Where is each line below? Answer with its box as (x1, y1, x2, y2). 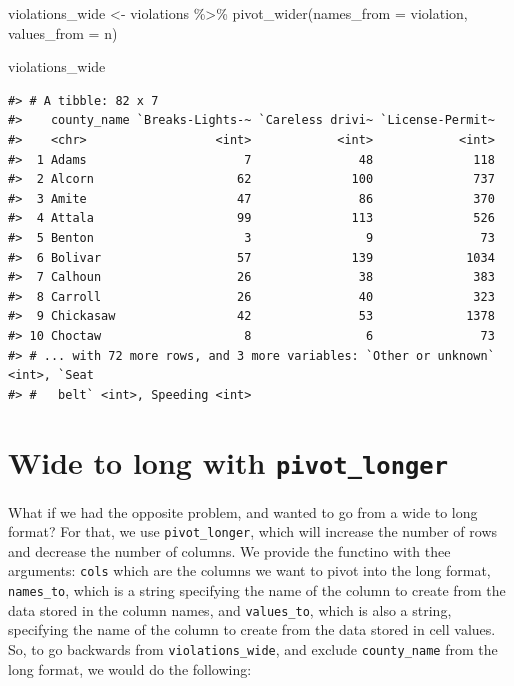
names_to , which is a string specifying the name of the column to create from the (8, 580, 506, 601)
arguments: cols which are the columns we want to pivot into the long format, (8, 560, 491, 581)
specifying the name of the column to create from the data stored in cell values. (8, 619, 496, 640)
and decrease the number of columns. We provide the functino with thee (8, 540, 451, 561)
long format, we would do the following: (8, 658, 252, 679)
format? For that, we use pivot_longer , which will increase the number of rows (8, 521, 498, 542)
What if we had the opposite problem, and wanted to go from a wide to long (8, 501, 478, 522)
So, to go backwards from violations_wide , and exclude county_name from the (8, 638, 498, 659)
